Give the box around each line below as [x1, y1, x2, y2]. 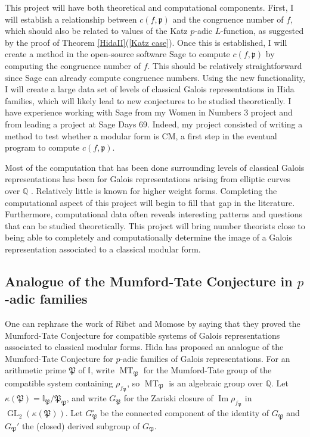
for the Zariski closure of [123, 392, 213, 404]
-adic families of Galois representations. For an [120, 352, 290, 364]
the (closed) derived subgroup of [21, 419, 140, 432]
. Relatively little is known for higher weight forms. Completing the [31, 184, 277, 196]
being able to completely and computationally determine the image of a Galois [5, 231, 292, 244]
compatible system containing [5, 376, 113, 389]
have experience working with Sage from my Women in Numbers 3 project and [5, 106, 293, 118]
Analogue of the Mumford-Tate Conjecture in [5, 271, 293, 290]
